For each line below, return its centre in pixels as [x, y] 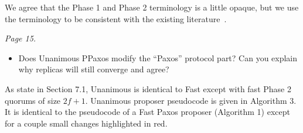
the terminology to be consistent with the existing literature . [116, 18]
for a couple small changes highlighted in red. [86, 123]
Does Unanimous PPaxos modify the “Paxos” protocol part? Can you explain [158, 57]
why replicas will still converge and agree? [94, 69]
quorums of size [33, 100]
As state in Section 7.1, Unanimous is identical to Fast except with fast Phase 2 [148, 88]
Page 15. [21, 38]
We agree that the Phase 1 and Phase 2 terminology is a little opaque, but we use [152, 7]
